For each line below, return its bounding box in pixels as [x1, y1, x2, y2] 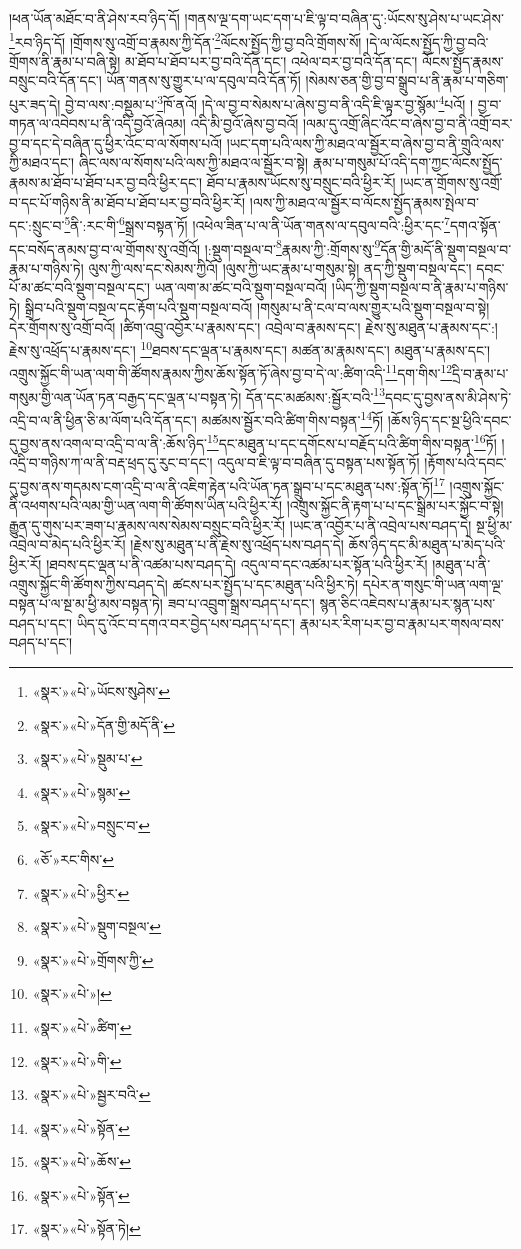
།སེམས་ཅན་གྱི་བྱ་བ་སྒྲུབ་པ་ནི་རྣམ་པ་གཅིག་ [305, 70, 509, 91]
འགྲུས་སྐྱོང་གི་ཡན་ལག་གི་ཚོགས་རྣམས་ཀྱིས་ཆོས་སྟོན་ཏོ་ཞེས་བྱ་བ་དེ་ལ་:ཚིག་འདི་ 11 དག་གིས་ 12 [9, 360, 453, 384]
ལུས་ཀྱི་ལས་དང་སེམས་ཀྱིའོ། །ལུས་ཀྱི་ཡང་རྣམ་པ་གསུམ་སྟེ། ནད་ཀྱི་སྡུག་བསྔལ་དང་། [88, 257, 472, 278]
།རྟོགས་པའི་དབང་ [424, 452, 507, 473]
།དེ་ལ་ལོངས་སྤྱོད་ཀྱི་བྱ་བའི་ [366, 31, 489, 52]
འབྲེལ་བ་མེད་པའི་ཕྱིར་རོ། [9, 534, 126, 555]
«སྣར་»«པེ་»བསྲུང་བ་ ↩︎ [32, 815, 151, 836]
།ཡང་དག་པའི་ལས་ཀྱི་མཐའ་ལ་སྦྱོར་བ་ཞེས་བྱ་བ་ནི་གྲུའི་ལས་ [226, 132, 505, 153]
